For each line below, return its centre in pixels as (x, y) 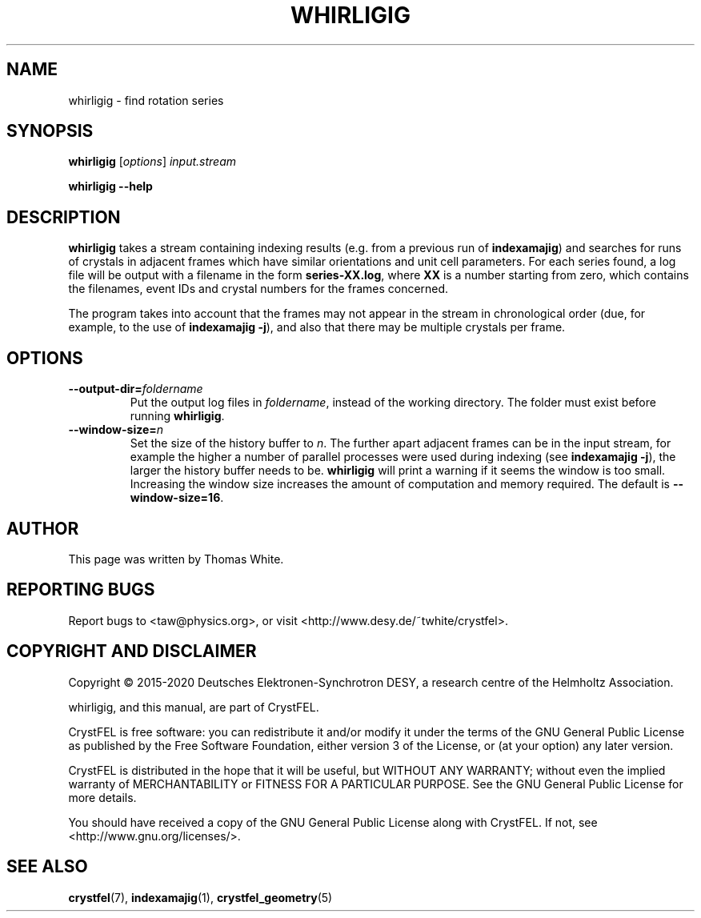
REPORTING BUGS (81, 590)
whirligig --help (110, 186)
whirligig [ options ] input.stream (152, 162)
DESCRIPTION (64, 217)
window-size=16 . (177, 498)
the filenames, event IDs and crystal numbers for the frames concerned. (258, 289)
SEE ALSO (47, 867)
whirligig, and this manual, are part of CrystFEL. (194, 707)
